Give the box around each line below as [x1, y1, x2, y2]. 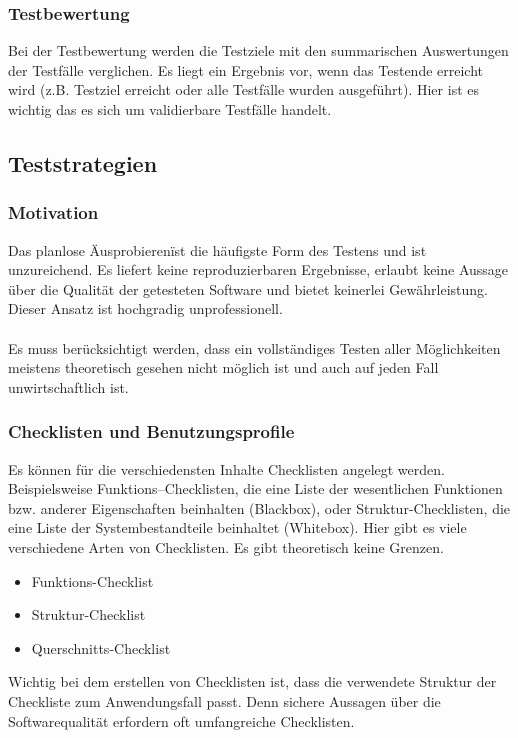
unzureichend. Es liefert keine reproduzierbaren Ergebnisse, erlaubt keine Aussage [8, 259, 509, 280]
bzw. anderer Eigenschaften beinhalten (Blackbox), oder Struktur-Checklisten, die [8, 497, 511, 518]
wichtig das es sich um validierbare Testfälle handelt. [8, 99, 332, 119]
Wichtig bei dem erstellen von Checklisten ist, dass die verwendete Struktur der [8, 671, 497, 692]
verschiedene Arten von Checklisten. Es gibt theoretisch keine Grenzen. [8, 536, 444, 557]
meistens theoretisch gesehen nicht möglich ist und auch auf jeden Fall [8, 357, 439, 378]
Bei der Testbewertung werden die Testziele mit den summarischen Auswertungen [8, 40, 509, 61]
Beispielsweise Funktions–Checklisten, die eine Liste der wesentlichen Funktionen [8, 478, 503, 499]
